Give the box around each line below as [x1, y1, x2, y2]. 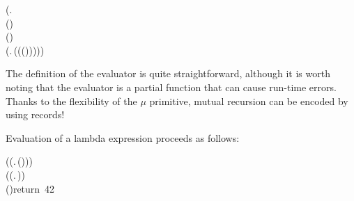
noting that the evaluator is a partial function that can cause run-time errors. [6, 79, 337, 94]
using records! [6, 107, 65, 122]
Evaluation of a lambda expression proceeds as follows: [6, 130, 240, 145]
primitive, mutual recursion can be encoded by [149, 93, 348, 108]
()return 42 [6, 181, 55, 195]
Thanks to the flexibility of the [6, 93, 137, 108]
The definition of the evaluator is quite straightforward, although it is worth [6, 66, 330, 81]
